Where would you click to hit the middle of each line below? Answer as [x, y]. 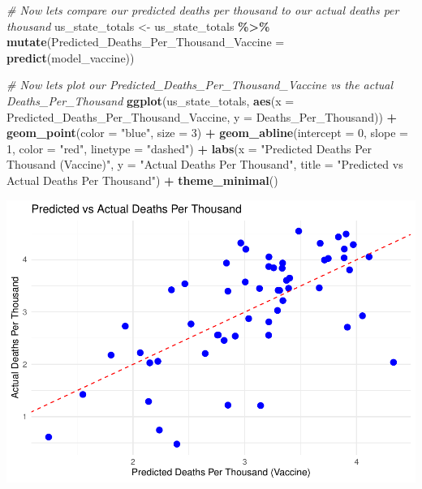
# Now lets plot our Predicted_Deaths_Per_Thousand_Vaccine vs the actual [200, 85]
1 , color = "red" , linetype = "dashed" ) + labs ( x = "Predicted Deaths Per [189, 148]
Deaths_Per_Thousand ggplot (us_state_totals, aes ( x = [151, 100]
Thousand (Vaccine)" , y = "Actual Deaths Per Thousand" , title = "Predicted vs [205, 164]
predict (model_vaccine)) [71, 57]
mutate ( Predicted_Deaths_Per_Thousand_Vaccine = [146, 42]
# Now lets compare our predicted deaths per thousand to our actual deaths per [203, 10]
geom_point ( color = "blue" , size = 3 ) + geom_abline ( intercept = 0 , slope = [207, 133]
